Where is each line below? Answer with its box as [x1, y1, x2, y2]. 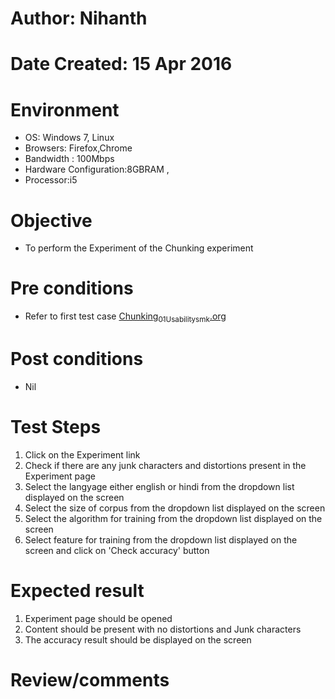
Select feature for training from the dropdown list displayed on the [24, 533, 298, 546]
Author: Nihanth [10, 7, 148, 30]
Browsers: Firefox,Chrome [24, 142, 133, 154]
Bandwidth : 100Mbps [24, 153, 115, 165]
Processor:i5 [24, 174, 78, 186]
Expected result [10, 580, 145, 602]
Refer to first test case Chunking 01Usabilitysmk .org [24, 310, 227, 324]
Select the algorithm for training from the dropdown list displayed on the [24, 512, 323, 524]
